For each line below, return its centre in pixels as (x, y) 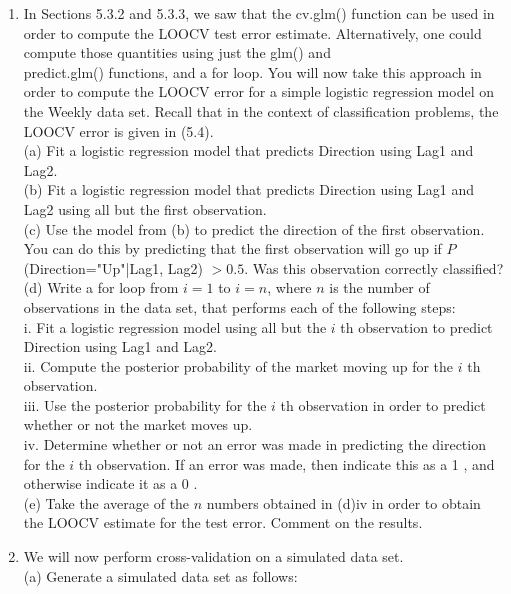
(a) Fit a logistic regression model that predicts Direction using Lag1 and (248, 150)
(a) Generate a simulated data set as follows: (160, 575)
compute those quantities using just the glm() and (177, 52)
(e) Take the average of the (106, 502)
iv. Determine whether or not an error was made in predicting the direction (254, 444)
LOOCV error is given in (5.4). (118, 130)
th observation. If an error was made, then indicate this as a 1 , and (286, 463)
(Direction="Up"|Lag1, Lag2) (113, 267)
